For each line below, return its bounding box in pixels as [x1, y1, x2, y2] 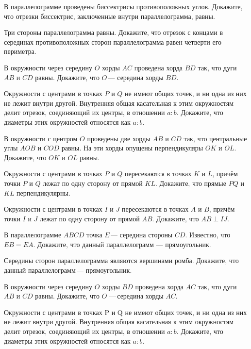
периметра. [4, 46, 36, 56]
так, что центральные [184, 133, 247, 143]
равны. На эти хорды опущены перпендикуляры [61, 143, 203, 153]
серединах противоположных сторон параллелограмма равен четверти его [4, 36, 222, 47]
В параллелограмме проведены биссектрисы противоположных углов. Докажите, [4, 1, 243, 11]
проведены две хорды [87, 133, 151, 143]
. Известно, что [185, 230, 231, 240]
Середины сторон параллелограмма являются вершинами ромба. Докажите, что [4, 255, 239, 266]
